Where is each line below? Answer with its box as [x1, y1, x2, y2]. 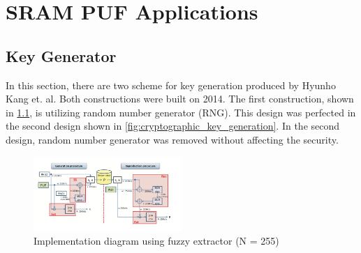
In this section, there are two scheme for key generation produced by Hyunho [6, 77, 336, 92]
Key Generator [6, 45, 117, 66]
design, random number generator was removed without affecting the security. [6, 132, 339, 146]
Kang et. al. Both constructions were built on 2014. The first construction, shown [6, 91, 354, 106]
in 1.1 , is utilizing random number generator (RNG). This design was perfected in [6, 105, 356, 119]
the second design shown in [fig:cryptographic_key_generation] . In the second [6, 118, 340, 133]
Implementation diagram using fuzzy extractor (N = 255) [34, 233, 279, 248]
